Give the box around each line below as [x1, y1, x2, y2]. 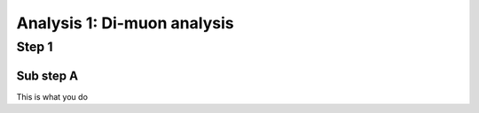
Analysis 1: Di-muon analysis [16, 13, 234, 33]
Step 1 [16, 39, 53, 55]
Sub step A [16, 68, 79, 83]
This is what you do [16, 91, 89, 102]
